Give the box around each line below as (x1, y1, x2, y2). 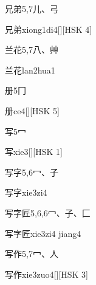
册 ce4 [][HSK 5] (5, 104, 60, 117)
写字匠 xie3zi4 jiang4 (5, 227, 81, 239)
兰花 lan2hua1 (5, 63, 55, 76)
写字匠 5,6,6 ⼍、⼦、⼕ (5, 206, 91, 219)
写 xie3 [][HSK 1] (5, 145, 63, 158)
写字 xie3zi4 (5, 186, 47, 199)
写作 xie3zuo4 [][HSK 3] (5, 267, 88, 280)
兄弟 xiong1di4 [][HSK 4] (5, 22, 92, 35)
